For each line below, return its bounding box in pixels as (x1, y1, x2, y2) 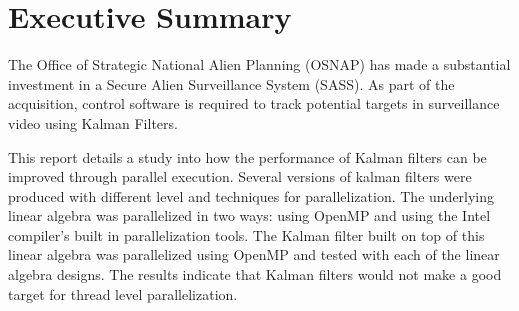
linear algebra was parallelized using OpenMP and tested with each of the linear (8, 244, 500, 265)
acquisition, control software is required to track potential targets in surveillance (8, 93, 500, 114)
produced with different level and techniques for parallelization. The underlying (8, 185, 495, 206)
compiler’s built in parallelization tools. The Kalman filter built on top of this (8, 224, 485, 245)
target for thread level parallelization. (8, 283, 238, 304)
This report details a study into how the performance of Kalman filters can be (8, 146, 487, 167)
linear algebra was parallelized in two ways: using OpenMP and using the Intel (8, 205, 491, 226)
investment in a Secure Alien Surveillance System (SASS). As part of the (8, 73, 455, 94)
